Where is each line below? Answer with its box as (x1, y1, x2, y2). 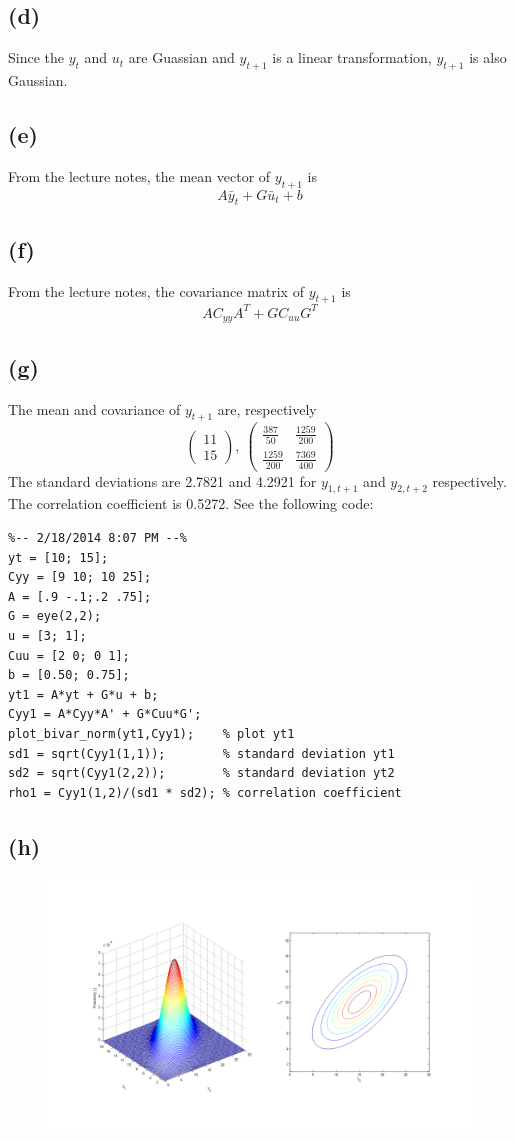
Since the (8, 47, 64, 68)
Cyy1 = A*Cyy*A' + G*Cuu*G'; (8, 707, 202, 722)
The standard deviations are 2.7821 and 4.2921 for (8, 470, 317, 491)
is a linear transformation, (272, 47, 432, 68)
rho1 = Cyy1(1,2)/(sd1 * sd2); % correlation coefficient (8, 785, 402, 800)
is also (469, 47, 507, 68)
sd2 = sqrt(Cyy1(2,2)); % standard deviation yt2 (8, 766, 395, 781)
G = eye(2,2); (8, 609, 102, 624)
